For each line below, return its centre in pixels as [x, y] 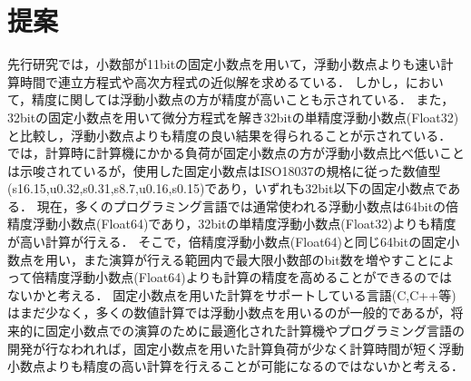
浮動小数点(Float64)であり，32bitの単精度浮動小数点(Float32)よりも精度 [244, 224]
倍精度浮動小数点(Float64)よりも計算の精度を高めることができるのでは [242, 277]
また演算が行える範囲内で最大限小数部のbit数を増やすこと [256, 259]
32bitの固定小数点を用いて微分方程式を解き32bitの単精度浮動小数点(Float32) [233, 117]
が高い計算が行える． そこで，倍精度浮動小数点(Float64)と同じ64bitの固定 [227, 242]
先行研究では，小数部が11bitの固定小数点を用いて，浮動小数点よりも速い [224, 64]
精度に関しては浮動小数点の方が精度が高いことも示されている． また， [243, 99]
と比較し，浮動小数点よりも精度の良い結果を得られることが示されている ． [230, 135]
